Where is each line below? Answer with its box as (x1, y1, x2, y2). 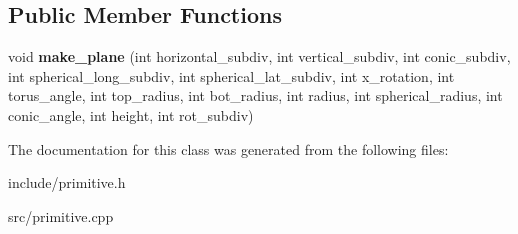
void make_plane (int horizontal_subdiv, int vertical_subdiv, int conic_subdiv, (8, 46, 511, 67)
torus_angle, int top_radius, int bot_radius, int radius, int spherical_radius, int (8, 85, 503, 106)
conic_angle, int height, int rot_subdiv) (8, 104, 254, 125)
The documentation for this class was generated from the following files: (8, 138, 449, 159)
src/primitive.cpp (8, 205, 114, 226)
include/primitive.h (8, 172, 126, 193)
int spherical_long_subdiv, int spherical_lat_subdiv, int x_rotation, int (8, 65, 455, 86)
